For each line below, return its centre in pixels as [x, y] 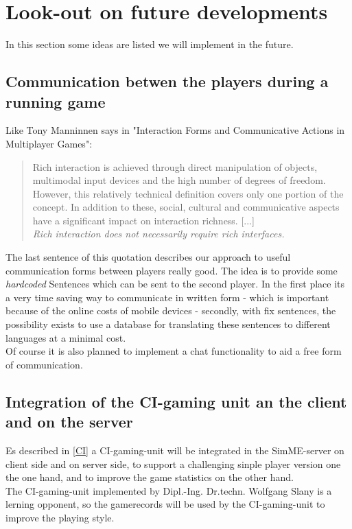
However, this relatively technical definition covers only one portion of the [188, 193]
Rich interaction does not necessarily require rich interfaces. [159, 234]
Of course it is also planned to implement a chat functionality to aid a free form [174, 351]
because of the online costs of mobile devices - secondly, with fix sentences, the [171, 310]
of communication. [44, 364]
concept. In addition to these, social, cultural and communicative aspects [186, 207]
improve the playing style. [60, 517]
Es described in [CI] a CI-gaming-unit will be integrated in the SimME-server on [175, 450]
